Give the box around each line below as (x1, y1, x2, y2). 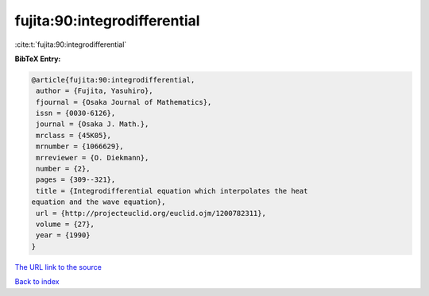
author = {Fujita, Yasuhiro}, (36, 86, 154, 95)
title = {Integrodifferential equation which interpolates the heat (36, 186, 308, 195)
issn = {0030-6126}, (36, 109, 116, 118)
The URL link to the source (14, 262, 102, 271)
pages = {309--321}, (36, 175, 116, 184)
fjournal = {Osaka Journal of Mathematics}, (36, 98, 212, 106)
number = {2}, (36, 164, 91, 174)
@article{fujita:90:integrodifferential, (31, 75, 195, 84)
